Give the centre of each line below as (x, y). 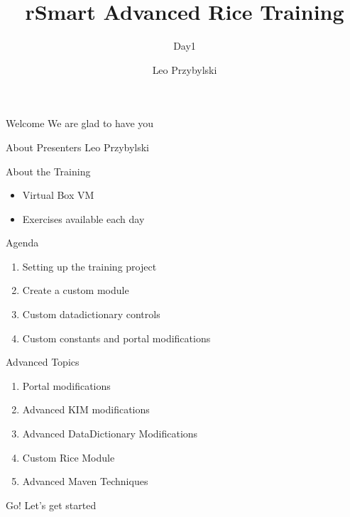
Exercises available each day (83, 218)
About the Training (48, 171)
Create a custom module (76, 290)
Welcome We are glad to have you (80, 123)
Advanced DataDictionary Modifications (110, 434)
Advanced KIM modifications (86, 409)
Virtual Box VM (58, 195)
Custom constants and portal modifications (116, 338)
